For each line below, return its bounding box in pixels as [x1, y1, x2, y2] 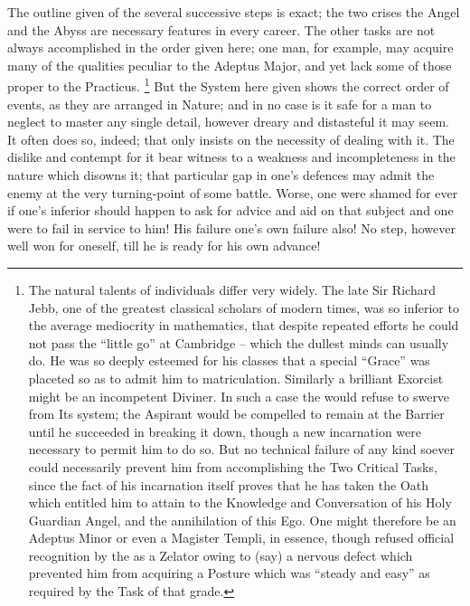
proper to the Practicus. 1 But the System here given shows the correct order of [7, 74, 449, 96]
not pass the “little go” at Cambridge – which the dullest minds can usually [28, 333, 449, 352]
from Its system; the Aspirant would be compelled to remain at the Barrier [28, 404, 445, 423]
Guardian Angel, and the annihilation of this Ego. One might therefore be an [28, 510, 456, 529]
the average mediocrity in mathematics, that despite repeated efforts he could [28, 316, 459, 335]
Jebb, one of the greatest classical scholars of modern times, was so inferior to [28, 298, 459, 317]
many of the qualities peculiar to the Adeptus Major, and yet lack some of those [7, 55, 452, 74]
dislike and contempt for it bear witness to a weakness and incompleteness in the [7, 147, 456, 166]
